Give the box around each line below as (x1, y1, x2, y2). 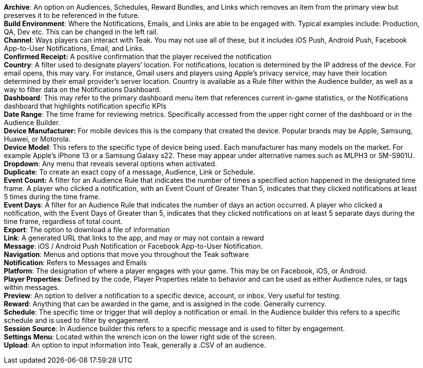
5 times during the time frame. (4, 192, 100, 201)
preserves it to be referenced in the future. (4, 11, 140, 19)
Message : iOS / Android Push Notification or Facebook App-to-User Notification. (4, 242, 263, 250)
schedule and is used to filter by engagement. (4, 316, 150, 324)
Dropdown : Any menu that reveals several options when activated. (4, 160, 217, 168)
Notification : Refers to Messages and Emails (4, 258, 147, 267)
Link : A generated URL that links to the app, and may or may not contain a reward (4, 234, 264, 242)
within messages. (4, 283, 60, 291)
